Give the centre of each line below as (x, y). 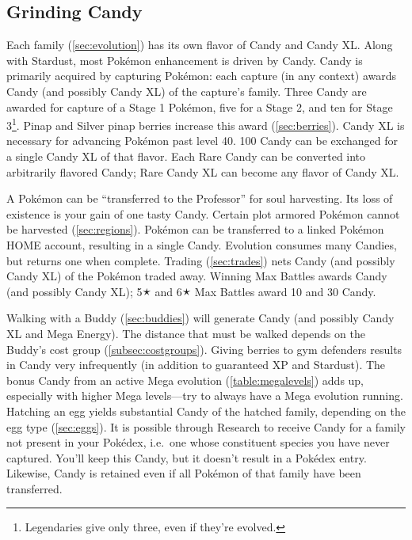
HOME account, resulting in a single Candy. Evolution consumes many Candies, (202, 244)
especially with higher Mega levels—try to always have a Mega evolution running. (205, 395)
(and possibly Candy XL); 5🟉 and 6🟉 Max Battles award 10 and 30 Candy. (191, 291)
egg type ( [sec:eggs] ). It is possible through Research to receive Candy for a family (206, 426)
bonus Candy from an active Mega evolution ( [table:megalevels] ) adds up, (185, 380)
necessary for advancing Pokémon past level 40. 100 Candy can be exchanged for (202, 141)
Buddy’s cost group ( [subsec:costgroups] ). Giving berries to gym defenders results (204, 349)
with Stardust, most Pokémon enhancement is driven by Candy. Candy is (185, 60)
